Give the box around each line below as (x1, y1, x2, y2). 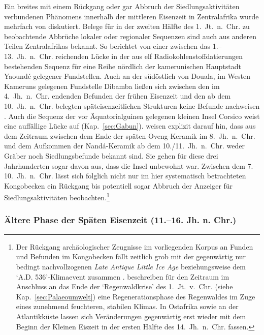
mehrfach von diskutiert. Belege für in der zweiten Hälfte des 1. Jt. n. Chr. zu (4, 21, 250, 32)
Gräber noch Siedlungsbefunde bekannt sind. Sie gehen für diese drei (4, 150, 218, 161)
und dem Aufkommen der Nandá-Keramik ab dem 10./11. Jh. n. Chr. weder (4, 140, 245, 151)
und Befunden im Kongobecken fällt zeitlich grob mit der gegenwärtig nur (16, 251, 246, 262)
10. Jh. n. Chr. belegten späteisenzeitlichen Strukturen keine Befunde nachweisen (4, 100, 260, 111)
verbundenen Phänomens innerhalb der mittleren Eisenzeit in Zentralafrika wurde (4, 11, 259, 21)
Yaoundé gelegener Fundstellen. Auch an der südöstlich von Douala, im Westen (4, 71, 250, 81)
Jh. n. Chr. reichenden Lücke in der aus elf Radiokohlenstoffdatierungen (16, 50, 243, 61)
